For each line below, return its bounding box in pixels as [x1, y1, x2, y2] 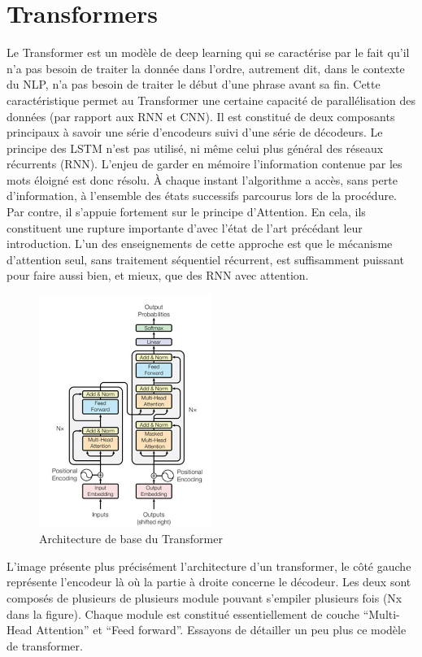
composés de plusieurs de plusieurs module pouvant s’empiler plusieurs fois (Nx [7, 590, 402, 607]
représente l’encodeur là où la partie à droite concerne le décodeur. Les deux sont [7, 573, 411, 590]
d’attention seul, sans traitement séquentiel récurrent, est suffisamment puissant [7, 250, 404, 268]
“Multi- [363, 605, 400, 622]
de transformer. [7, 637, 83, 654]
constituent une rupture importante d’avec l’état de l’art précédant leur [7, 219, 363, 236]
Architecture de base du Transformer [39, 530, 223, 547]
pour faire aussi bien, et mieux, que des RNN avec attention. [7, 267, 309, 284]
